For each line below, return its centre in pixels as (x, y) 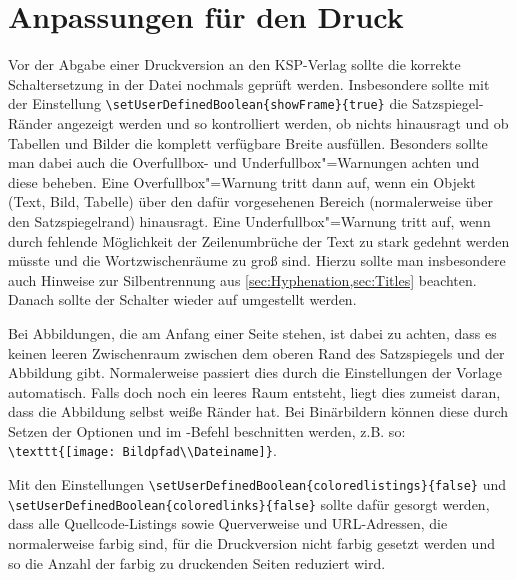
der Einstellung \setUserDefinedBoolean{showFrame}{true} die (208, 103)
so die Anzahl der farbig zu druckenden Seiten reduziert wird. (197, 562)
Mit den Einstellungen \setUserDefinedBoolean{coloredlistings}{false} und (257, 484)
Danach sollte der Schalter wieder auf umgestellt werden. (182, 299)
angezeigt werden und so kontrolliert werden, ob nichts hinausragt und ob (283, 122)
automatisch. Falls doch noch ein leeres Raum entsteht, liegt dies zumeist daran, (254, 391)
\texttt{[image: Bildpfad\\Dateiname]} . (142, 450)
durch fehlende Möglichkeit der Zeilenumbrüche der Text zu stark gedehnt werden (259, 240)
